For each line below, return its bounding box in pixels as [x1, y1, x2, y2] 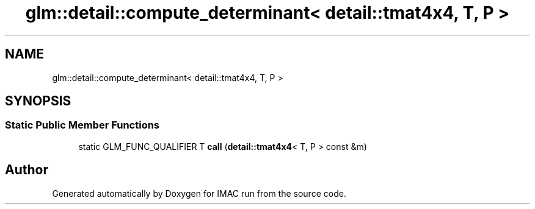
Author [5, 162, 48, 178]
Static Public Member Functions [5, 119, 160, 132]
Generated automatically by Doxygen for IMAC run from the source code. [52, 188, 346, 199]
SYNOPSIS [5, 93, 71, 109]
